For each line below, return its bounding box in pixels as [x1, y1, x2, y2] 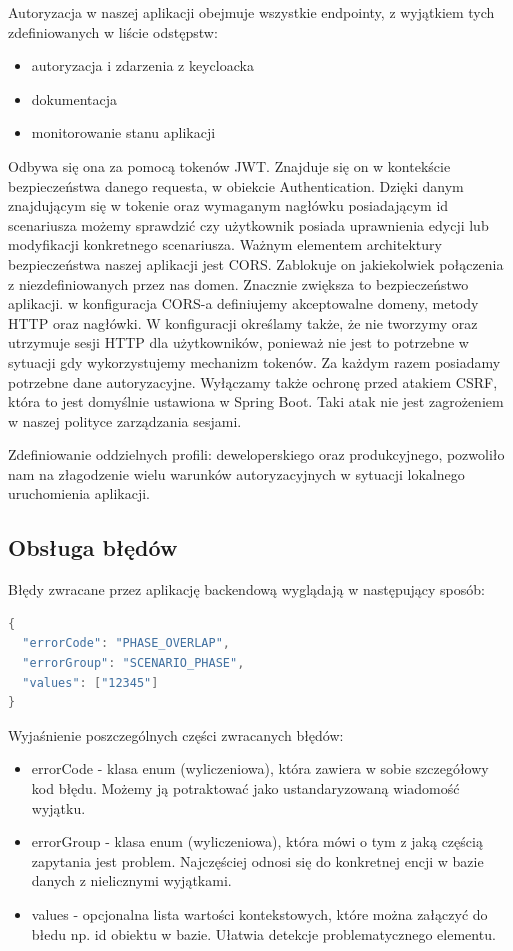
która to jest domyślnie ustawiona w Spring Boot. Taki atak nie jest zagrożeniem [8, 391, 504, 412]
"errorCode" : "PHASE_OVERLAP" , [22, 636, 230, 651]
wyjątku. [31, 797, 86, 818]
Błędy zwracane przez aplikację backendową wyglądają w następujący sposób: [8, 579, 485, 600]
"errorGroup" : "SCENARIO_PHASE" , [22, 656, 245, 671]
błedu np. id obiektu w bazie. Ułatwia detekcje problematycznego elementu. [31, 923, 496, 944]
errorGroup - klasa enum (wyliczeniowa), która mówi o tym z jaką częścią [31, 831, 483, 852]
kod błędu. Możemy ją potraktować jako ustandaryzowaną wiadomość [31, 778, 460, 799]
